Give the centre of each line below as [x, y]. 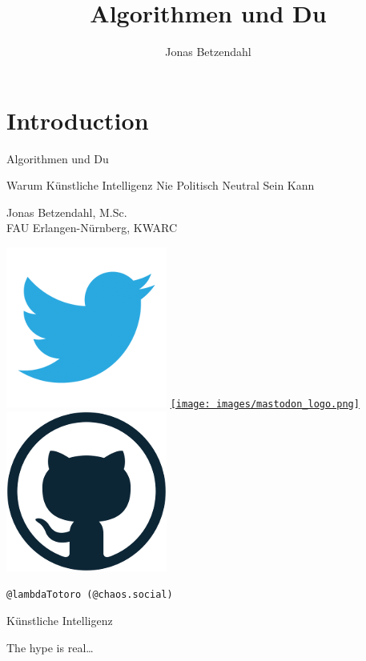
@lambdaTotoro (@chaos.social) [90, 595]
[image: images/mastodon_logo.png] [265, 405]
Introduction [78, 120]
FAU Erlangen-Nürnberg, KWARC [92, 228]
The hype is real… [50, 647]
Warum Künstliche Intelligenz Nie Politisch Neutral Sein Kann [161, 185]
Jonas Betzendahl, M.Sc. [67, 212]
